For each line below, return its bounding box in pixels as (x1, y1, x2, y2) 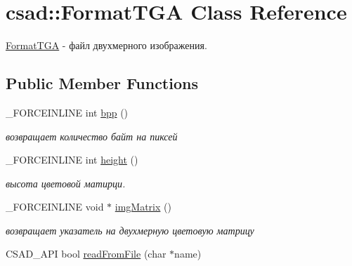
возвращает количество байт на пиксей (6, 128, 178, 143)
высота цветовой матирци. (6, 175, 126, 190)
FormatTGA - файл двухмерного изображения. (6, 38, 207, 53)
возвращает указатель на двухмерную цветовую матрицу (6, 222, 254, 237)
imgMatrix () (115, 199, 171, 214)
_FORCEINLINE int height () (6, 152, 138, 167)
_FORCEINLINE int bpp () (6, 105, 129, 119)
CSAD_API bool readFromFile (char (6, 246, 167, 261)
